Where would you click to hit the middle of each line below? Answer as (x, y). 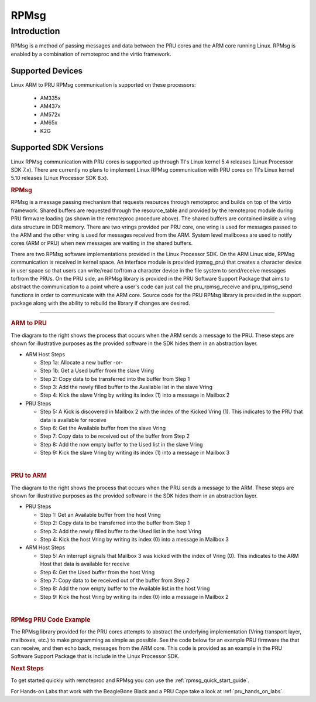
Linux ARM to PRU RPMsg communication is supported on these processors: (103, 84)
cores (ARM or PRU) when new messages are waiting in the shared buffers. (102, 243)
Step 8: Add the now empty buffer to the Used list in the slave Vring (121, 444)
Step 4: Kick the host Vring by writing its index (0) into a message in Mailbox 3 (135, 539)
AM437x (50, 106)
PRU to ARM (29, 476)
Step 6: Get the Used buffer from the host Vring (97, 572)
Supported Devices (47, 71)
